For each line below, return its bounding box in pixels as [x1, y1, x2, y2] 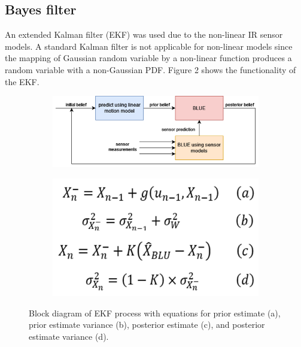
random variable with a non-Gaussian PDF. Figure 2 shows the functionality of [5, 63, 296, 76]
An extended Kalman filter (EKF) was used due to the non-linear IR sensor [5, 28, 283, 41]
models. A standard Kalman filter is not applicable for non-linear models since [5, 40, 293, 52]
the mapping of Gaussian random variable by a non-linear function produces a [5, 52, 292, 64]
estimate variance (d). [29, 330, 109, 342]
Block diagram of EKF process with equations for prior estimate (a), [29, 306, 281, 319]
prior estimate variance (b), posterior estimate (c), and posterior [29, 318, 265, 331]
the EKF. [5, 75, 39, 87]
